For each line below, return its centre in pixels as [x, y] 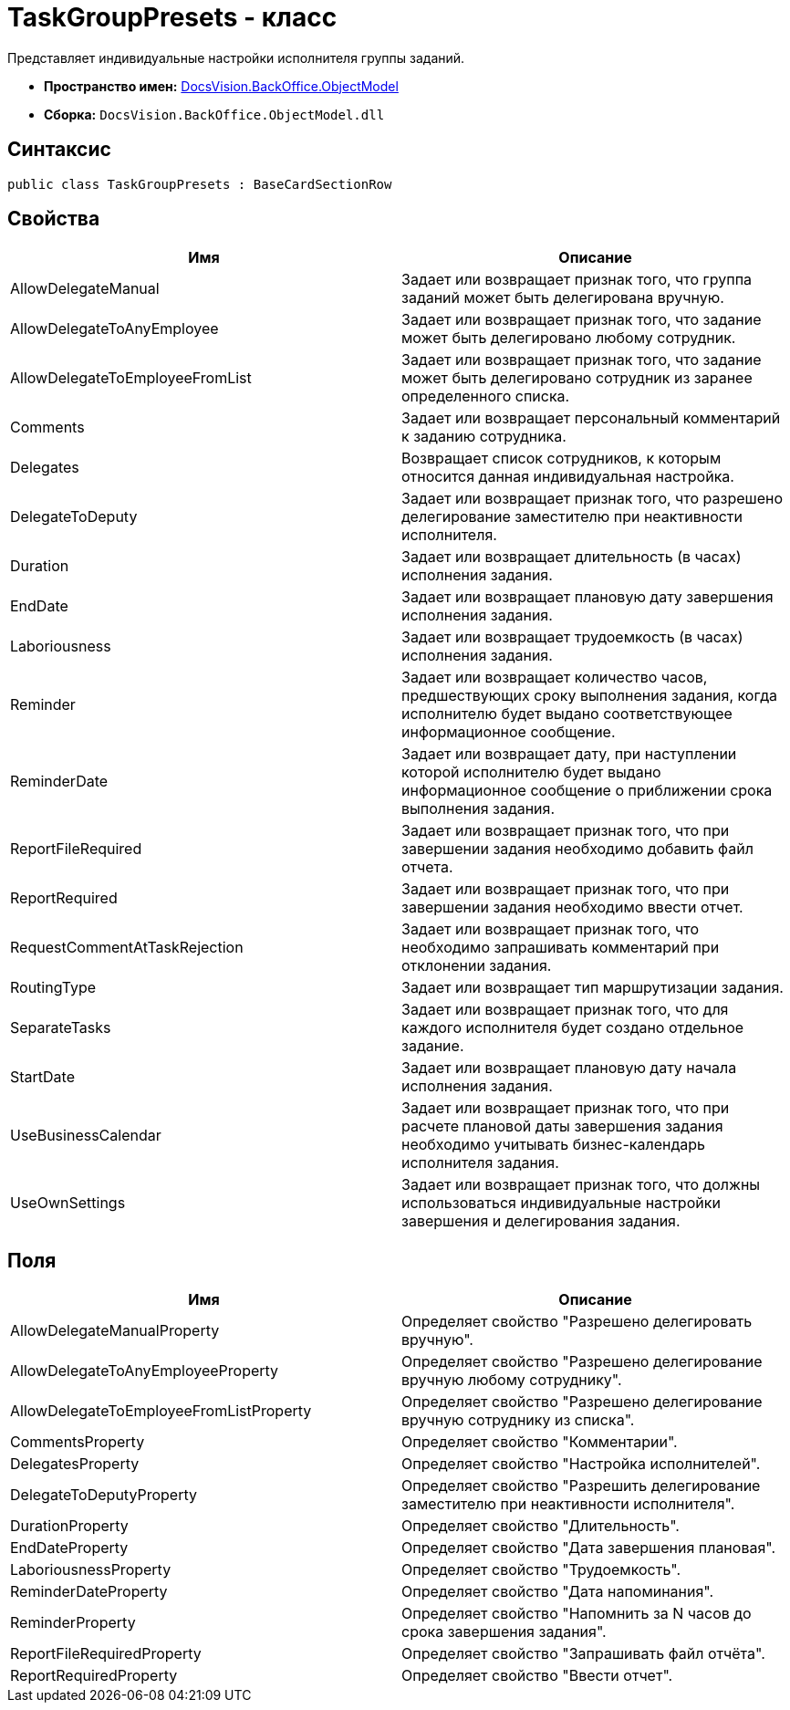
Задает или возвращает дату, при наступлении [569, 754]
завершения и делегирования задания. [541, 1221]
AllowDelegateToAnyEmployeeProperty [145, 1371]
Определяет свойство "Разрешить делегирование [581, 1486]
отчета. [427, 867]
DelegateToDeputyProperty [104, 1495]
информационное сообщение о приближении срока [587, 791]
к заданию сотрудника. [484, 437]
